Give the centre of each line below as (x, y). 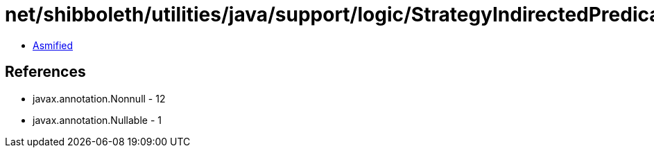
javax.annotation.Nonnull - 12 (99, 98)
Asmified (53, 45)
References (45, 72)
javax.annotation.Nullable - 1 (97, 120)
